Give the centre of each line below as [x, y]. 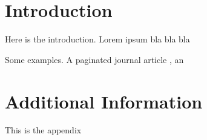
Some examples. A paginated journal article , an [94, 59]
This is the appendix [43, 130]
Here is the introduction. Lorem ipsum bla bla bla [97, 39]
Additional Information [104, 101]
